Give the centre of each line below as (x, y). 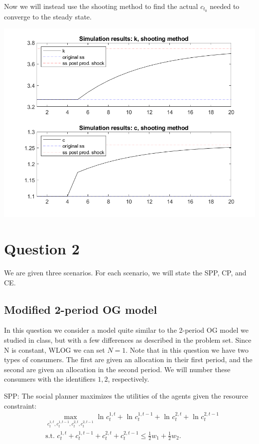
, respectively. (129, 379)
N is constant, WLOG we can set (55, 349)
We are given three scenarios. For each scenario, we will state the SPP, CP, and (125, 273)
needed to (225, 6)
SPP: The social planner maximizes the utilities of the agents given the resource (126, 395)
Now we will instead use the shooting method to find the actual (101, 6)
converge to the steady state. (48, 16)
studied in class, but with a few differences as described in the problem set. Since (128, 340)
